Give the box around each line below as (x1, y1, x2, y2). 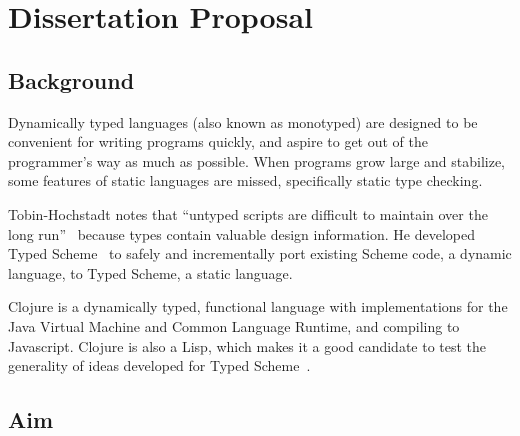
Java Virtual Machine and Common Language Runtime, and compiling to (8, 315, 460, 336)
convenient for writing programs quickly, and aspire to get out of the (8, 131, 428, 152)
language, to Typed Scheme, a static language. (8, 262, 293, 283)
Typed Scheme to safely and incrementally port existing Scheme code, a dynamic (8, 243, 512, 264)
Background (8, 64, 135, 95)
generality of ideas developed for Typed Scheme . (8, 355, 311, 376)
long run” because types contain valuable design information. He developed (8, 223, 476, 244)
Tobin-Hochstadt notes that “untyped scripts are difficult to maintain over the (8, 203, 488, 224)
